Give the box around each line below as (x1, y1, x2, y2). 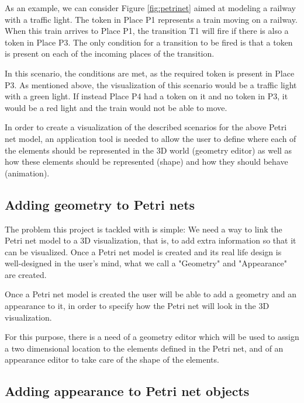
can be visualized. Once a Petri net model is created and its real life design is (5, 245, 282, 258)
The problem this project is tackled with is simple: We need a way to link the (5, 223, 282, 235)
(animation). (5, 166, 50, 179)
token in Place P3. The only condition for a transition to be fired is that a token (5, 36, 293, 48)
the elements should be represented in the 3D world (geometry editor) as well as (5, 144, 292, 156)
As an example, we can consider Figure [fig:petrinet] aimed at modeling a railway (5, 2, 296, 13)
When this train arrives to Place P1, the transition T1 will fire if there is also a (5, 25, 289, 37)
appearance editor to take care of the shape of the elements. (5, 353, 219, 366)
